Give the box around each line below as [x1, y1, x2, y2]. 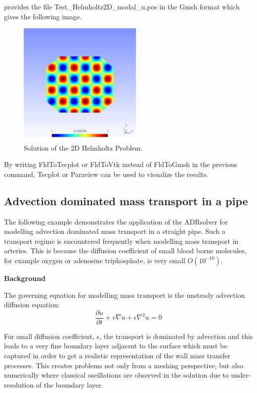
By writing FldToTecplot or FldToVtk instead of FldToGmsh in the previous [4, 159, 238, 169]
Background [4, 273, 46, 283]
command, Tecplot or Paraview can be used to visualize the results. [4, 168, 209, 179]
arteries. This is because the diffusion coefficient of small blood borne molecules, [4, 245, 247, 256]
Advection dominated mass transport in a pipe [4, 193, 248, 208]
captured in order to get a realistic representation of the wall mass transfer [4, 350, 231, 360]
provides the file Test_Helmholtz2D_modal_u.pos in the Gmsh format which [4, 1, 240, 11]
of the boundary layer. [36, 379, 103, 390]
